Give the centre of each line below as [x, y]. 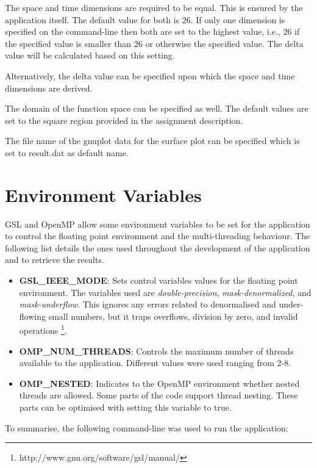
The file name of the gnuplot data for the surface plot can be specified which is [152, 141]
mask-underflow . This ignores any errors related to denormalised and [148, 304]
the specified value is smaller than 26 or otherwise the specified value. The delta [154, 43]
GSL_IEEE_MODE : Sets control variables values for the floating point [158, 280]
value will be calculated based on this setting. [90, 55]
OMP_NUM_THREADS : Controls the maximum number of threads [156, 351]
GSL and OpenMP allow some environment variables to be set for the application [158, 224]
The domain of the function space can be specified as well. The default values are [157, 108]
